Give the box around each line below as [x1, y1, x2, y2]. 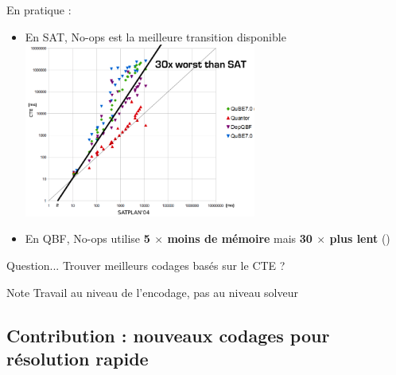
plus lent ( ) [329, 230, 390, 247]
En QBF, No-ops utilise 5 [25, 230, 150, 247]
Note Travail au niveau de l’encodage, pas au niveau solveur [6, 283, 298, 300]
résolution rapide [6, 346, 149, 370]
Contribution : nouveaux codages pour [6, 322, 330, 347]
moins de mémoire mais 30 [167, 230, 313, 247]
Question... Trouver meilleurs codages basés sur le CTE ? [6, 256, 285, 273]
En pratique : [6, 2, 72, 18]
